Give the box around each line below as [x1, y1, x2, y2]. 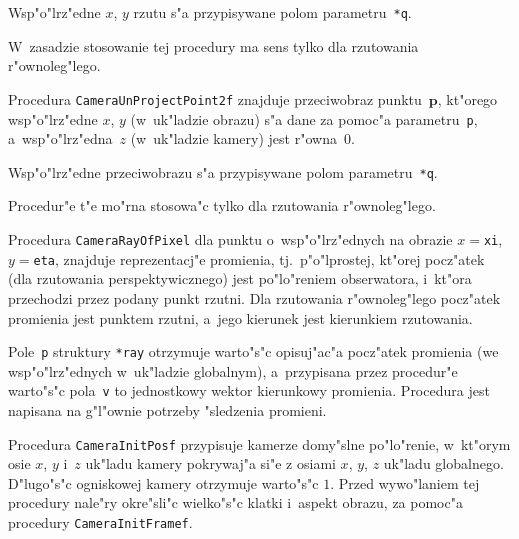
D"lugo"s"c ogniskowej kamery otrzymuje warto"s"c [8, 472, 319, 493]
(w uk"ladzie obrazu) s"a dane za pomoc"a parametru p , [130, 108, 478, 129]
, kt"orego [437, 88, 498, 109]
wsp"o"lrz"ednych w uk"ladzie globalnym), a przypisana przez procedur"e [8, 360, 458, 381]
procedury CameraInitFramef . [8, 512, 193, 533]
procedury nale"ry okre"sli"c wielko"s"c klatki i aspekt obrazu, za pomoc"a [8, 492, 463, 513]
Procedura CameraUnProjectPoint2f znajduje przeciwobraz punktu [8, 88, 422, 109]
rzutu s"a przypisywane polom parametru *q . [133, 2, 412, 22]
